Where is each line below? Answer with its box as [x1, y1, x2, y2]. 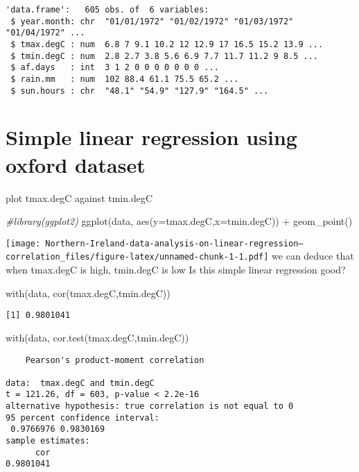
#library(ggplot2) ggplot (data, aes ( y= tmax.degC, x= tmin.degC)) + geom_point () [6, 214, 353, 228]
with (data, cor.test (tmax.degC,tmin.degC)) [6, 330, 189, 344]
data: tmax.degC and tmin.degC [6, 378, 155, 388]
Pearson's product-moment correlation [25, 355, 204, 365]
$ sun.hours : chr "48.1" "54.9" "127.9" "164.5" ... [10, 85, 269, 96]
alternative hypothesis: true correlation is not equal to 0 [6, 401, 294, 412]
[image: [6, 238, 41, 248]
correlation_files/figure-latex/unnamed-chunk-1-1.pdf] [6, 252, 269, 262]
